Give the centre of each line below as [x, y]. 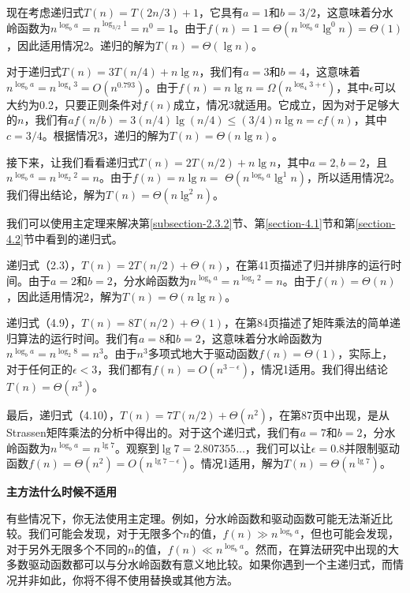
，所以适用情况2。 [354, 177]
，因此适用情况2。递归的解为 [81, 45]
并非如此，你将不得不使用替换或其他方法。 [127, 580]
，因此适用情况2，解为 [64, 296]
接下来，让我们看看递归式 [73, 161]
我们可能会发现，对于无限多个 [105, 533]
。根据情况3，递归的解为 [106, 135]
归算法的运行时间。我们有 [73, 338]
